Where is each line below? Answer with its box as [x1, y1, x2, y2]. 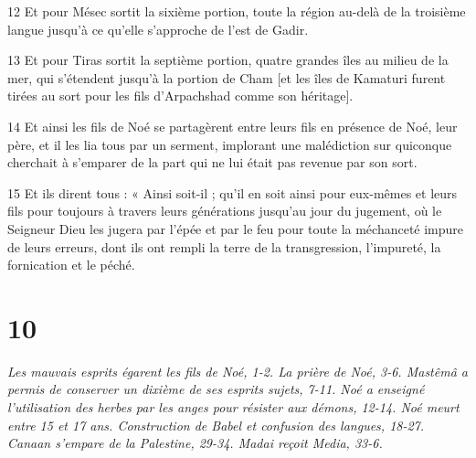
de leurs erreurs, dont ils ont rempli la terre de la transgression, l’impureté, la [7, 237, 441, 256]
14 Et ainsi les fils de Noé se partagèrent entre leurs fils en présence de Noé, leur [7, 116, 458, 135]
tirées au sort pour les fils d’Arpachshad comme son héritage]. [7, 86, 354, 105]
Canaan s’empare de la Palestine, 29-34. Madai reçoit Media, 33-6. [7, 433, 383, 453]
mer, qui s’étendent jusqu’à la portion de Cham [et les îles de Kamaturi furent [7, 68, 446, 87]
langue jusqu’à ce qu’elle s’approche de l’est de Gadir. [7, 19, 309, 38]
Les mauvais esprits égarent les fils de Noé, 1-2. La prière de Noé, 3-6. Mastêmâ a [7, 361, 468, 380]
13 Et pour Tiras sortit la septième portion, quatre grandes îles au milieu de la [7, 50, 449, 69]
